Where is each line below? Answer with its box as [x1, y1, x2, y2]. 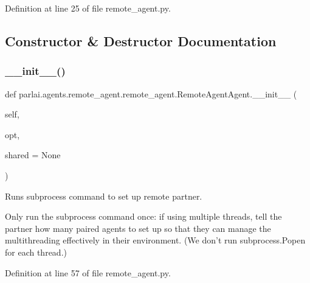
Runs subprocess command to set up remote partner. [5, 189, 202, 202]
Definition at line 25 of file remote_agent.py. [5, 2, 171, 14]
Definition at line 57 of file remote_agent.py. [5, 266, 171, 279]
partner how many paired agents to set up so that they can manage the [5, 222, 271, 234]
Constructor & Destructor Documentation [5, 31, 277, 50]
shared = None [5, 148, 61, 161]
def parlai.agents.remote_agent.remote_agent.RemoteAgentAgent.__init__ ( [5, 87, 297, 100]
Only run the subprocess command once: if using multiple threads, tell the [5, 210, 282, 223]
